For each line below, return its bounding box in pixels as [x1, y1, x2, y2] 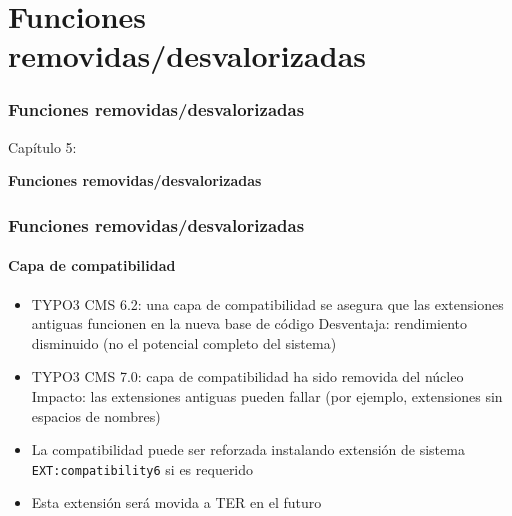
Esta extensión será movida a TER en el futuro [31, 492, 322, 513]
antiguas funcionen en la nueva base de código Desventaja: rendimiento [31, 313, 468, 334]
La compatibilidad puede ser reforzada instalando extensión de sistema [31, 439, 465, 460]
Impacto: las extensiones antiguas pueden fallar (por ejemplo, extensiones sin [31, 385, 503, 406]
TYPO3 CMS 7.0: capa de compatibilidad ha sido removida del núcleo [31, 366, 464, 387]
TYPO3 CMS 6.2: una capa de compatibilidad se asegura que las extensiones [31, 293, 504, 314]
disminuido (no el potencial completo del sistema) [31, 332, 337, 353]
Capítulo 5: [8, 136, 77, 157]
